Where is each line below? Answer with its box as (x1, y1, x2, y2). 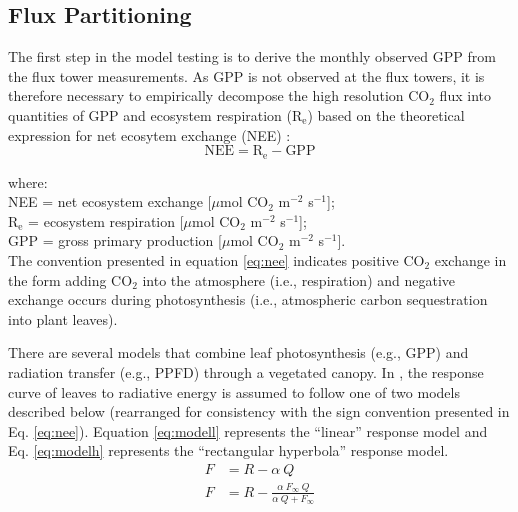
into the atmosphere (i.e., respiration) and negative (142, 269, 456, 290)
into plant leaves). (8, 308, 118, 329)
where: (8, 171, 48, 192)
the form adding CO (8, 269, 133, 290)
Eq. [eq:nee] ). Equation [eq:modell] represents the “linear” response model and (8, 420, 488, 441)
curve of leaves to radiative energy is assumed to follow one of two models (8, 381, 460, 402)
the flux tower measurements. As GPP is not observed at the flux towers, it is (8, 65, 485, 86)
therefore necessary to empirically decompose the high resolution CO (8, 85, 430, 106)
